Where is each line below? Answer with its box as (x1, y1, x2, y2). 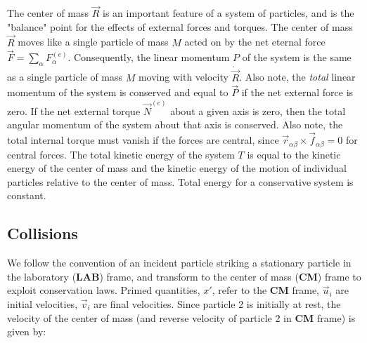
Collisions (7, 222, 78, 244)
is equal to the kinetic (247, 147, 341, 161)
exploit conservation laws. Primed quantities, (7, 283, 200, 297)
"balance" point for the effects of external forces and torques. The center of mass (7, 19, 353, 34)
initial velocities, (7, 296, 78, 311)
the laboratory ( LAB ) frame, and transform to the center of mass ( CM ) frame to (7, 269, 361, 283)
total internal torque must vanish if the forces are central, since (7, 133, 279, 147)
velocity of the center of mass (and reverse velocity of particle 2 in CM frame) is (7, 310, 356, 325)
